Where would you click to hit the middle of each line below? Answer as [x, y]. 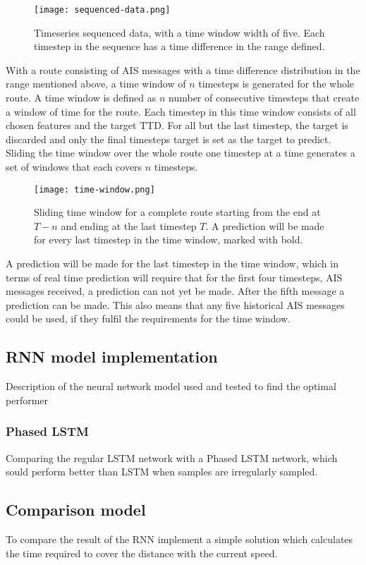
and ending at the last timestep [129, 225]
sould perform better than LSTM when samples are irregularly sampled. [162, 472]
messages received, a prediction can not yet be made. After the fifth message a [175, 291]
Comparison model [76, 510]
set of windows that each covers [74, 166]
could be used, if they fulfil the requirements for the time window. [148, 318]
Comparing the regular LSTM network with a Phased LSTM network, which [172, 457]
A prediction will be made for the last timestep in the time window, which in [172, 263]
